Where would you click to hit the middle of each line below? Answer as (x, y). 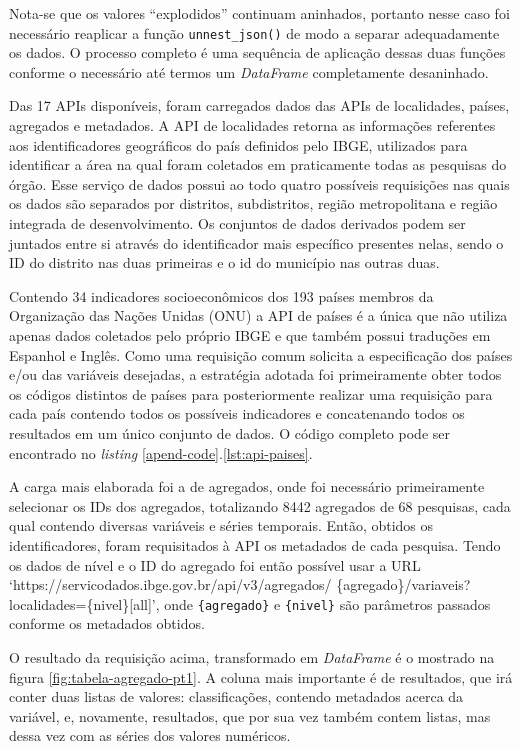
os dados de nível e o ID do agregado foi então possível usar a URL (215, 564)
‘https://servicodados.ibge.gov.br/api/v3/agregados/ (170, 584)
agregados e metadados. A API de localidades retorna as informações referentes (252, 125)
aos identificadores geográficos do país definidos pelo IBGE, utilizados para (238, 144)
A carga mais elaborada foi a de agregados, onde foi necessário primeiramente (247, 486)
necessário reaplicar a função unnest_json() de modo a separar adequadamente (254, 32)
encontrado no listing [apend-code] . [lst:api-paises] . (161, 452)
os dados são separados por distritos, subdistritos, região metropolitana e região (253, 203)
